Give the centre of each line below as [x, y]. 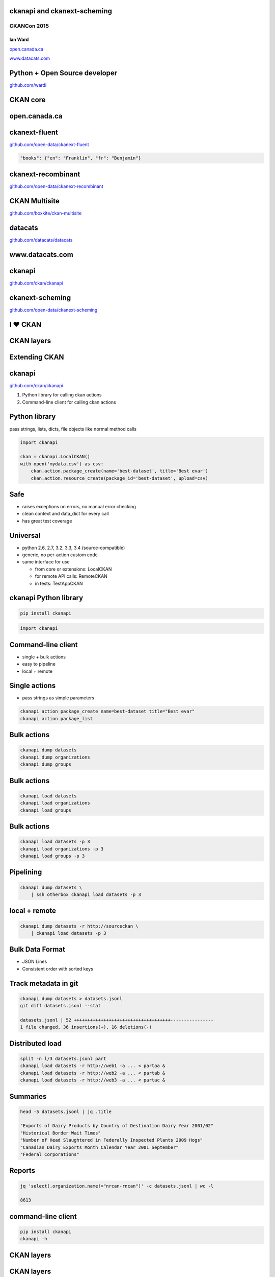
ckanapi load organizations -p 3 [62, 849]
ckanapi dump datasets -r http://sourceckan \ [79, 926]
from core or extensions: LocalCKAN [73, 569]
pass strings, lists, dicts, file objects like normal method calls [73, 429]
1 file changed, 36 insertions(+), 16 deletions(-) [86, 1027]
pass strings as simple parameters [58, 698]
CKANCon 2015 [29, 26]
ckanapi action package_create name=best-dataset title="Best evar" [107, 712]
